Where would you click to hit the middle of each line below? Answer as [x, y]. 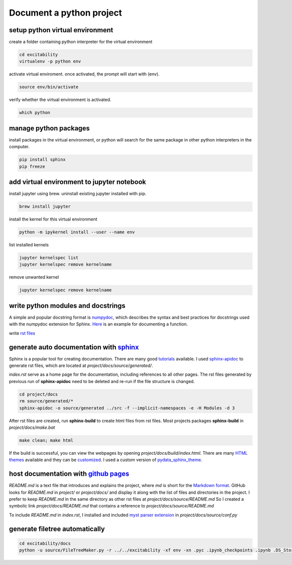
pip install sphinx [42, 160]
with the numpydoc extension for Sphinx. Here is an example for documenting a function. [99, 324]
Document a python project [65, 13]
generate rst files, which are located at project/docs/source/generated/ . [81, 365]
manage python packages [49, 128]
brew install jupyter [45, 207]
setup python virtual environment [61, 30]
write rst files [22, 333]
